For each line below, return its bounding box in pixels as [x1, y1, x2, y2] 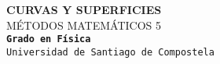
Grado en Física [6, 34, 91, 45]
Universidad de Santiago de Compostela [6, 46, 214, 58]
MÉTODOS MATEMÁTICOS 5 [6, 16, 162, 33]
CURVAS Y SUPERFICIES [6, 2, 162, 17]
